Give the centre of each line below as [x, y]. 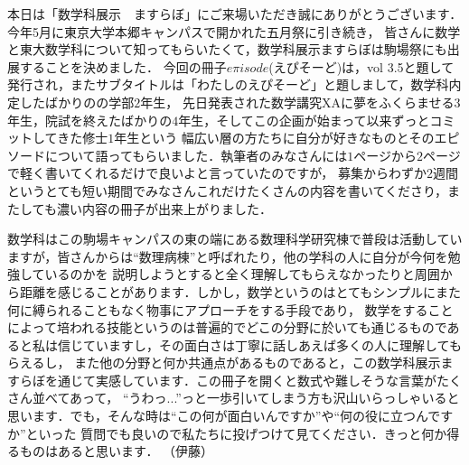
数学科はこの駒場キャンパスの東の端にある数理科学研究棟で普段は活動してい [235, 239]
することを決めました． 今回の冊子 [123, 66]
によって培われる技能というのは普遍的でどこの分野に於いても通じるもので [227, 327]
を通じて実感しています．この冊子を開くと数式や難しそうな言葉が [241, 380]
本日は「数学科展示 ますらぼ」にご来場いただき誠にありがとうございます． [235, 14]
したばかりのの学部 [77, 102]
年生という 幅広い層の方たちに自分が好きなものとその [274, 138]
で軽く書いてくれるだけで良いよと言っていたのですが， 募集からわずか [217, 173]
